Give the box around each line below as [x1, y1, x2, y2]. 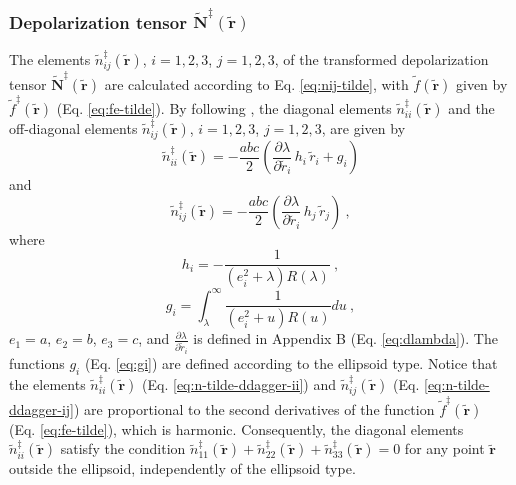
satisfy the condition [60, 438, 186, 459]
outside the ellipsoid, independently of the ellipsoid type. [9, 458, 356, 479]
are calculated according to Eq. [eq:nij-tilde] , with [104, 73, 409, 94]
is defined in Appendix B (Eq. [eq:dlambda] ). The [193, 328, 498, 349]
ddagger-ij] [9, 398, 75, 419]
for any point [404, 438, 485, 459]
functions [9, 352, 65, 373]
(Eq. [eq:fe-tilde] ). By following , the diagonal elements [56, 97, 392, 118]
